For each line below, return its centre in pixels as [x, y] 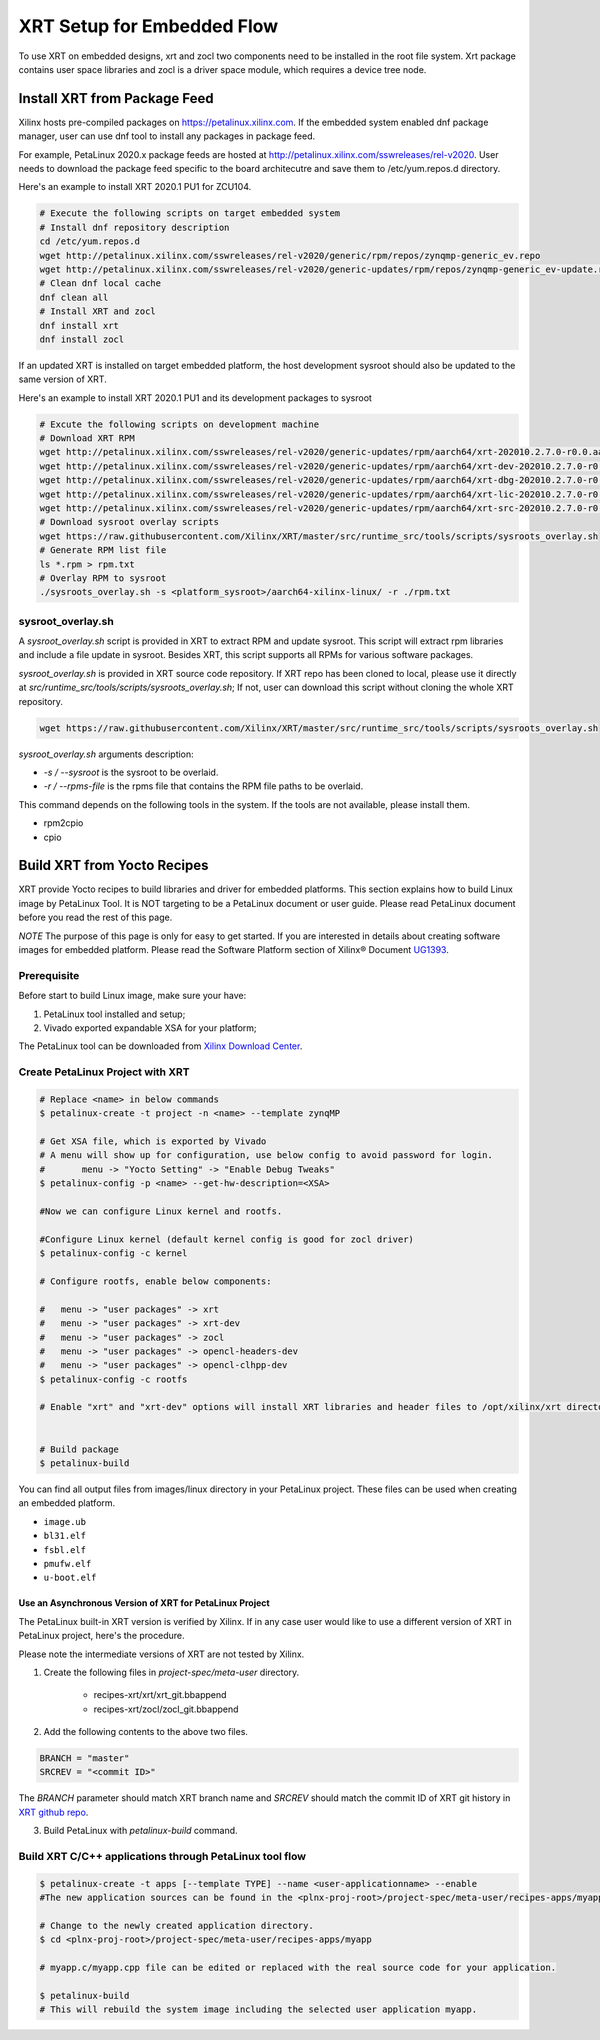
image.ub [65, 1521]
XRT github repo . [53, 1812]
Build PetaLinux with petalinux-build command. [141, 1831]
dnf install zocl [82, 339]
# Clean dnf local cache [100, 283]
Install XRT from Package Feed [116, 98]
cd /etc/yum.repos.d [89, 241]
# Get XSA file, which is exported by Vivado [153, 1141]
